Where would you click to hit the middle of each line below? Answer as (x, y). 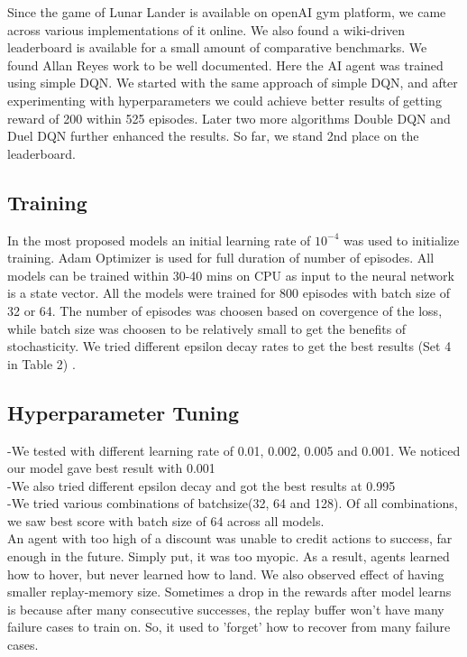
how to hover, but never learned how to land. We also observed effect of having (226, 574)
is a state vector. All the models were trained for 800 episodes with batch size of (229, 293)
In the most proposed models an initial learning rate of (159, 240)
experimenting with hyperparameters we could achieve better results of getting (224, 100)
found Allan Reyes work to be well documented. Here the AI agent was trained (225, 65)
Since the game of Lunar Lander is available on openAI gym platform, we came (227, 12)
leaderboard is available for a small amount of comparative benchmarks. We (217, 47)
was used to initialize (402, 240)
